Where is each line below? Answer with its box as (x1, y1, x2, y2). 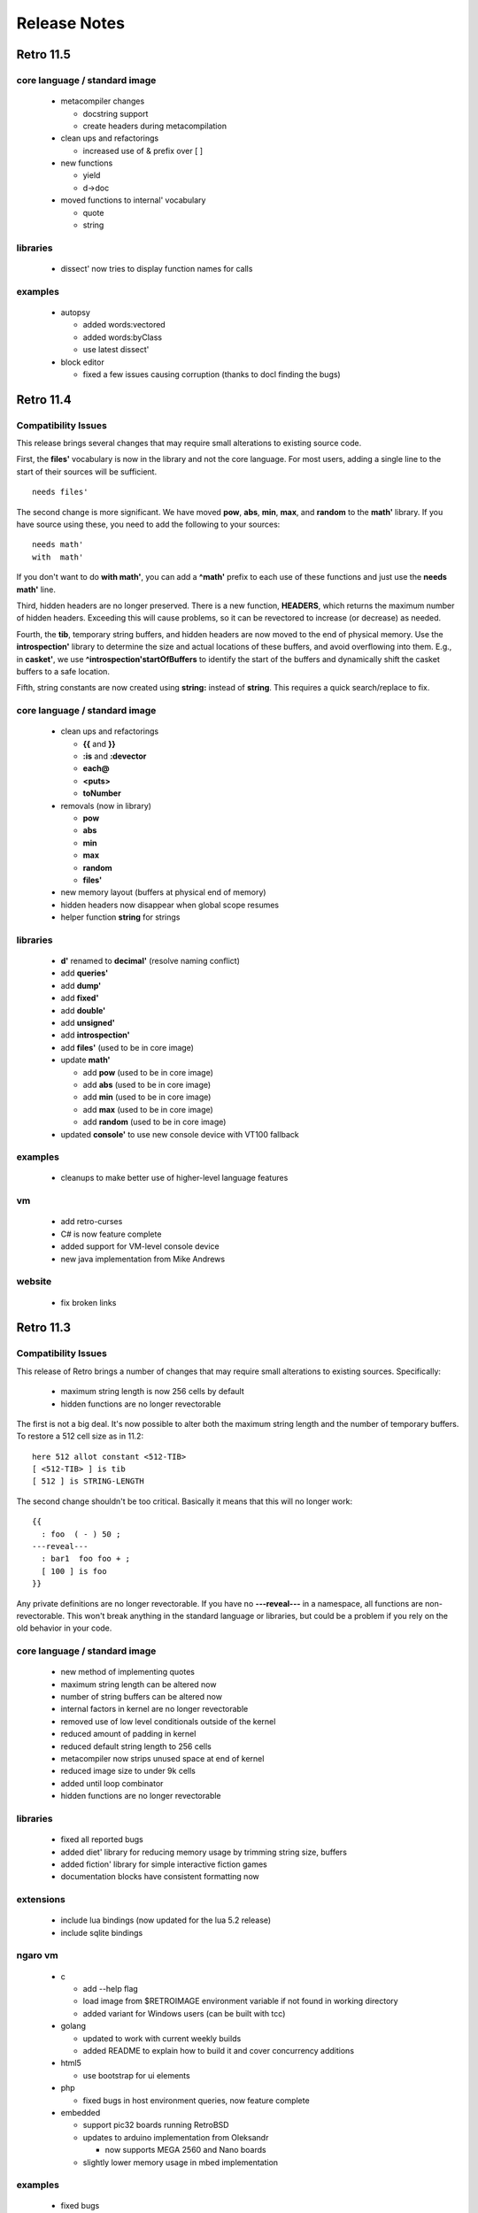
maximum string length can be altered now (60, 1678, 217, 1690)
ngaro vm (16, 1949, 58, 1962)
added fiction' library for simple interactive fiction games (60, 1859, 267, 1870)
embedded (60, 2107, 101, 2117)
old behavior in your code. (16, 1623, 112, 1633)
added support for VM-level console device (60, 1241, 220, 1252)
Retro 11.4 (16, 392, 72, 407)
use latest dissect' (82, 344, 150, 355)
